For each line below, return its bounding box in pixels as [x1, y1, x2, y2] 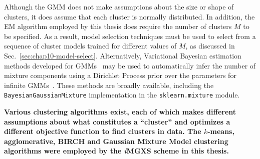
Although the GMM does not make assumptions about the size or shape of [4, 1, 234, 11]
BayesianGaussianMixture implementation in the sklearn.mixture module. [4, 89, 240, 100]
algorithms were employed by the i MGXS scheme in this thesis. [4, 145, 229, 156]
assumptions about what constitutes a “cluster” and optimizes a [4, 116, 230, 126]
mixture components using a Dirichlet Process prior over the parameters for [4, 70, 236, 80]
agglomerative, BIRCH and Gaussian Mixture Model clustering [4, 135, 228, 146]
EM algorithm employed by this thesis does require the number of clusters [4, 21, 232, 31]
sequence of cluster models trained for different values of [4, 40, 177, 51]
